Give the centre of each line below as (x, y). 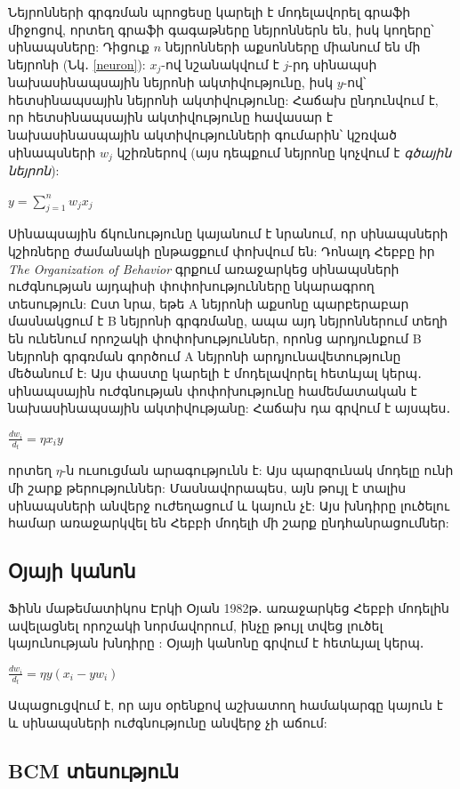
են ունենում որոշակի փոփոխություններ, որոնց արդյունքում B (215, 338)
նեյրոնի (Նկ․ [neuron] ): (77, 64)
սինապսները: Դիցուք (79, 47)
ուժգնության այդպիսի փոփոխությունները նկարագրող (191, 286)
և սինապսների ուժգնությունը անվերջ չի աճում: (168, 722)
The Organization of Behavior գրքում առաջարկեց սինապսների (204, 268)
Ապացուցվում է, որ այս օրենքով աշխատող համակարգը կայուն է (226, 705)
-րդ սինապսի (333, 64)
